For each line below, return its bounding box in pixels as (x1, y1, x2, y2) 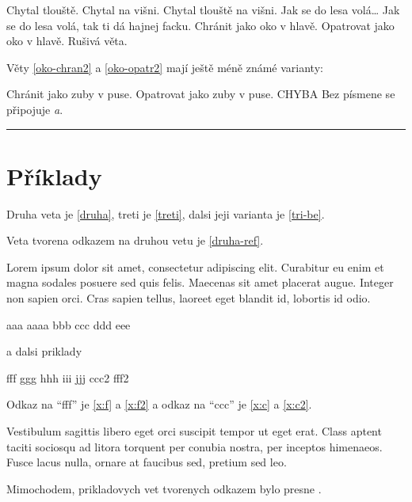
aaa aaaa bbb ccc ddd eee (6, 316, 131, 333)
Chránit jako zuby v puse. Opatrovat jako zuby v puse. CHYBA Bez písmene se (6, 86, 395, 102)
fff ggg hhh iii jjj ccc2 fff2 (6, 369, 129, 386)
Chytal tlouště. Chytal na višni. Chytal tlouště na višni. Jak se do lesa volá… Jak (6, 2, 400, 17)
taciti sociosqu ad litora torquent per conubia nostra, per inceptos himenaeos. (6, 438, 383, 454)
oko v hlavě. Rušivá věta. (6, 32, 128, 49)
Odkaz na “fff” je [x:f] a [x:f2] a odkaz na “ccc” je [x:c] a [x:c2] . (6, 396, 312, 413)
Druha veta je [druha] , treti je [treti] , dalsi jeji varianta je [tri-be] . (6, 205, 325, 222)
